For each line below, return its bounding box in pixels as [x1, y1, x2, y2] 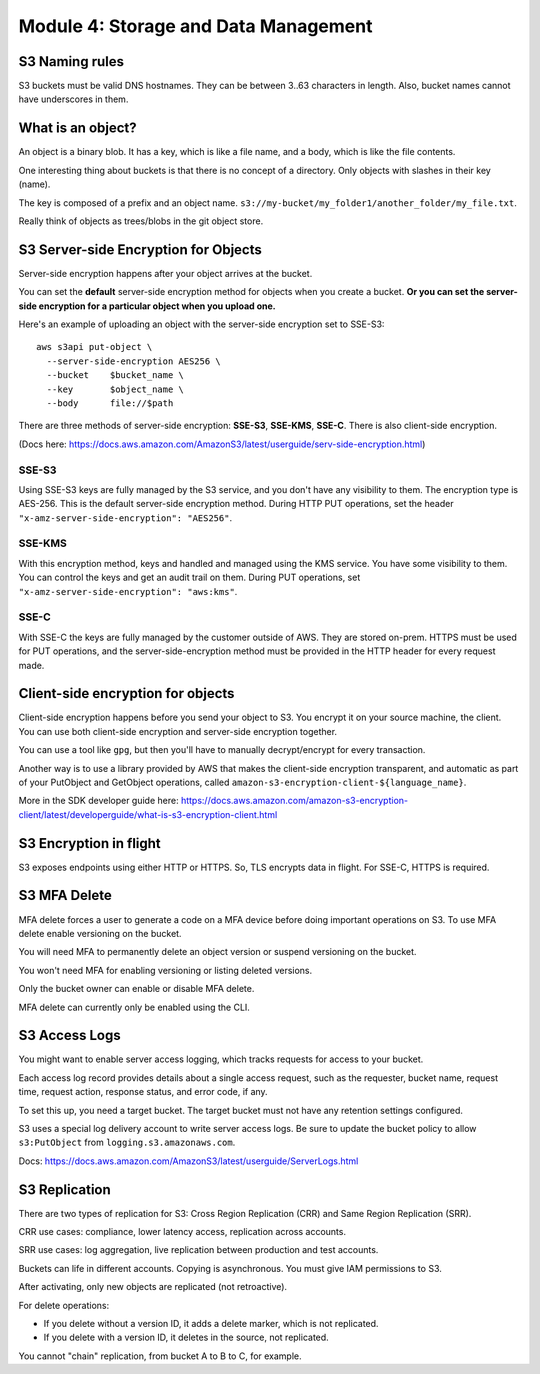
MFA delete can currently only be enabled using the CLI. [18, 1001, 250, 1013]
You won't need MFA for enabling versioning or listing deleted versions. [18, 964, 313, 976]
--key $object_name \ [46, 383, 185, 395]
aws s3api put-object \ [36, 341, 153, 353]
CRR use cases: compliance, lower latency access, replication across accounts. [18, 1226, 347, 1238]
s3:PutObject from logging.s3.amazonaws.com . [18, 1136, 236, 1149]
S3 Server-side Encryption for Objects [18, 241, 262, 258]
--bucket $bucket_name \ [46, 370, 185, 381]
